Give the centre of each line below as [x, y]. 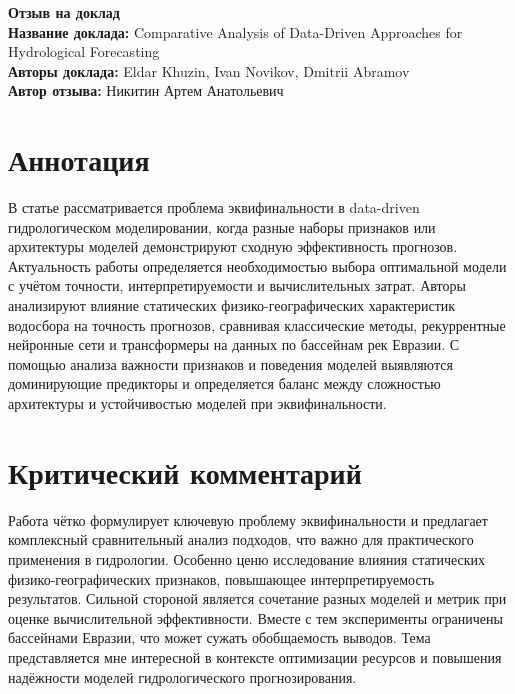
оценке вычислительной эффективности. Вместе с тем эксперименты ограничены [255, 617]
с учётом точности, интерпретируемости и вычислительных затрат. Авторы [237, 285]
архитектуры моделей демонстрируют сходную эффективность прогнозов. [233, 246]
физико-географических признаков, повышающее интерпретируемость [221, 578]
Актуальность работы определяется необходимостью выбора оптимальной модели [257, 265]
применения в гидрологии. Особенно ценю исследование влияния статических [247, 558]
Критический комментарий [185, 471]
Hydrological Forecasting [84, 51]
